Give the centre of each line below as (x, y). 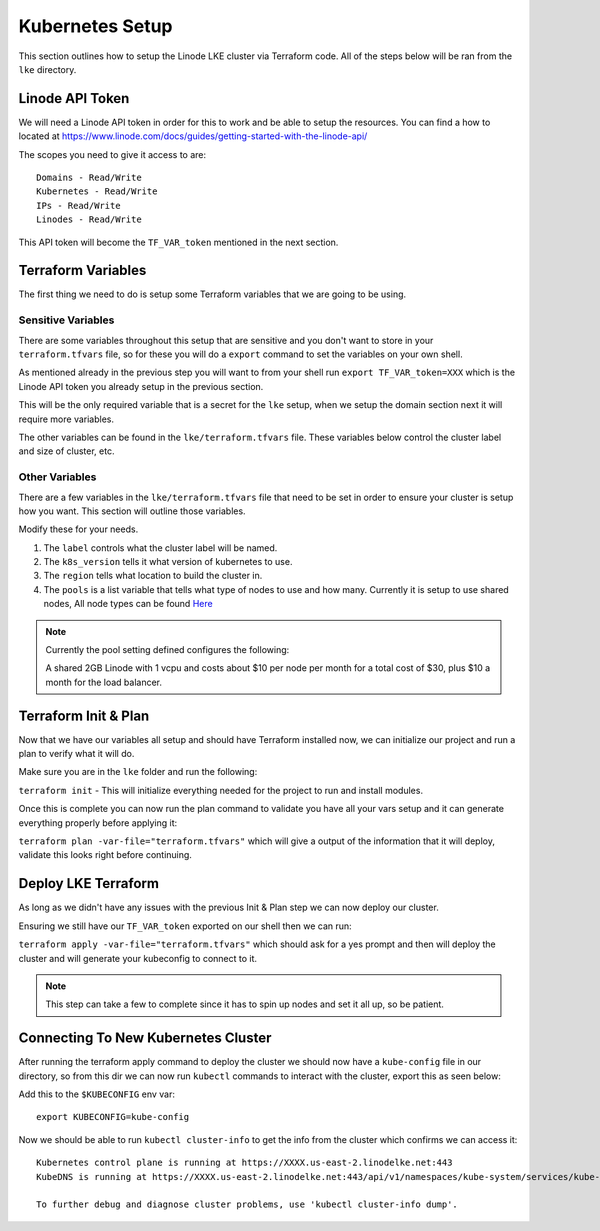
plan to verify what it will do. (76, 754)
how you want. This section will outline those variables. (132, 511)
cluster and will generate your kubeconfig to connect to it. (138, 958)
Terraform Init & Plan (84, 715)
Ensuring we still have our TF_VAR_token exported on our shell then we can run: (185, 926)
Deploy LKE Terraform (89, 883)
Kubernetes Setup (95, 26)
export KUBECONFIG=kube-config (113, 1117)
